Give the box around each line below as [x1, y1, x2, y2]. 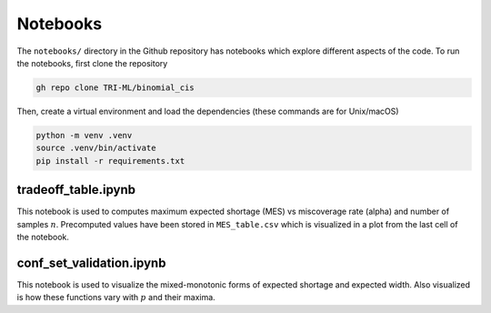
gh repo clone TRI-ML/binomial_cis [35, 82, 195, 93]
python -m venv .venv [35, 130, 133, 140]
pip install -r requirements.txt [35, 156, 185, 166]
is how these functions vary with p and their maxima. [16, 292, 215, 303]
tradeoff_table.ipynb [16, 182, 136, 197]
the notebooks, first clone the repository [16, 57, 168, 68]
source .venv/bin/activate [35, 143, 156, 154]
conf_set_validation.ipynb [16, 255, 166, 270]
